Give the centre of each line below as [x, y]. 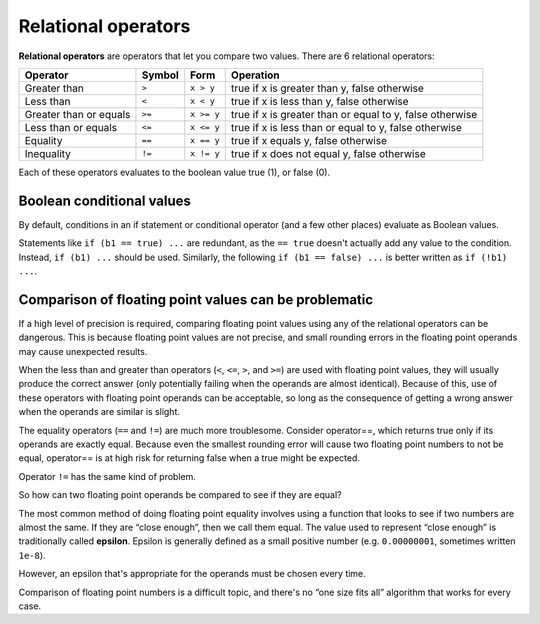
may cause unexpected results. [83, 351]
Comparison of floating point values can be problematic [196, 299]
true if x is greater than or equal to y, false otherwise [354, 114]
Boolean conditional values [105, 200]
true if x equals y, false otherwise [308, 140]
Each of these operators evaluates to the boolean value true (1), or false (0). [174, 172]
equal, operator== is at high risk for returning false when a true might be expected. [189, 458]
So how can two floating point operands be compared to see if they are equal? [180, 495]
